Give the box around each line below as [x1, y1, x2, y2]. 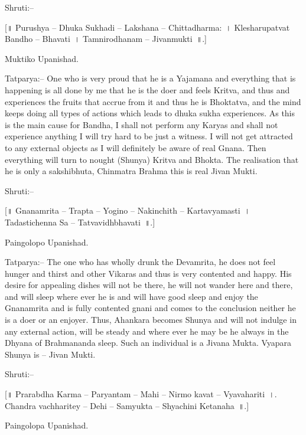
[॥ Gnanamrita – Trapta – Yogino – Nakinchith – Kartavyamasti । [5, 204, 250, 217]
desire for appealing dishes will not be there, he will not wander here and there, [5, 279, 293, 291]
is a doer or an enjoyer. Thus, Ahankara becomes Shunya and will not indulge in [5, 313, 297, 326]
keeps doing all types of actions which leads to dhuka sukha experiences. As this [5, 107, 295, 119]
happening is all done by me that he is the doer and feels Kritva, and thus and [5, 83, 290, 96]
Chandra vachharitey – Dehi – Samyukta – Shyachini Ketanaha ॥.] [5, 399, 249, 411]
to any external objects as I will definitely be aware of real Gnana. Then [5, 141, 266, 153]
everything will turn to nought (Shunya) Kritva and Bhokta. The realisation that [5, 153, 299, 165]
